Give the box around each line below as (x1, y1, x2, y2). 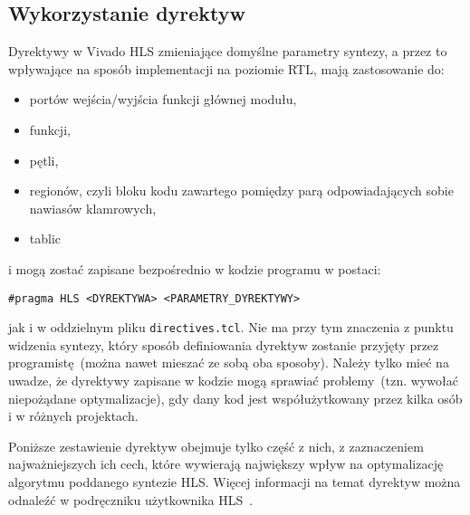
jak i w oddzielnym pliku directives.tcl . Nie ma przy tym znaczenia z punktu (8, 318, 454, 337)
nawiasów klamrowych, (29, 198, 157, 217)
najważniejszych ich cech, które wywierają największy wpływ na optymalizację (8, 454, 444, 473)
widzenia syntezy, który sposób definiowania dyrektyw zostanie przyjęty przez (8, 335, 439, 354)
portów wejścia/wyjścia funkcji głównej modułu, (29, 90, 297, 109)
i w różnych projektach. (8, 406, 139, 425)
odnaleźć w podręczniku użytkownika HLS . (8, 490, 254, 509)
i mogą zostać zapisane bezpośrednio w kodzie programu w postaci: (8, 259, 381, 278)
